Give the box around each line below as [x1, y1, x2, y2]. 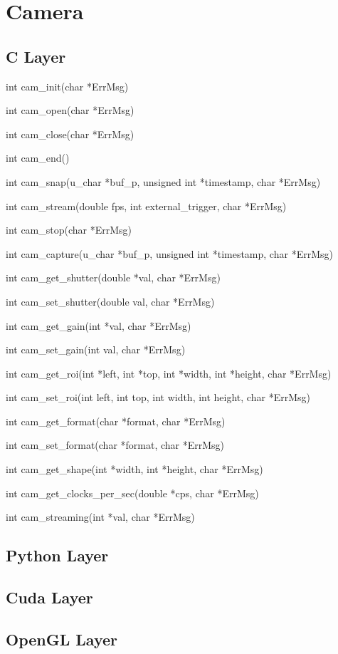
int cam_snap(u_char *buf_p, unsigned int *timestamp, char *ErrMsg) [6, 174, 321, 189]
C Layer [6, 45, 66, 67]
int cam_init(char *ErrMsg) [6, 78, 129, 93]
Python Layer [6, 544, 109, 566]
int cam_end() [6, 150, 70, 165]
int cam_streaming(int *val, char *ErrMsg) [6, 509, 195, 524]
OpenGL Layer [6, 628, 117, 650]
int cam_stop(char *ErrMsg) [6, 222, 132, 237]
